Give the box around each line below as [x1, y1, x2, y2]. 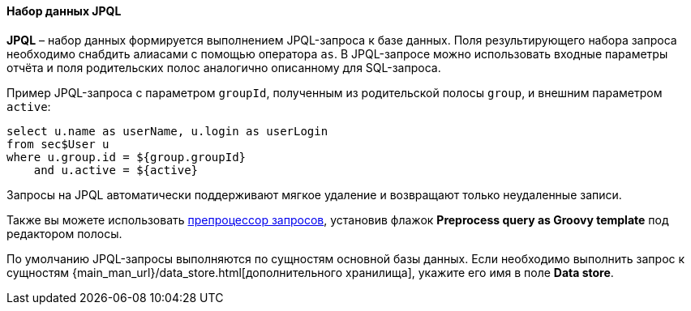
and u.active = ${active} [33, 163, 199, 177]
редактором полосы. [6, 226, 122, 241]
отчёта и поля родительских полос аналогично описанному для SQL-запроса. [6, 60, 441, 75]
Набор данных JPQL [6, 4, 122, 18]
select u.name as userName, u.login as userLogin [6, 124, 328, 138]
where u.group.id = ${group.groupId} [6, 150, 247, 164]
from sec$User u [6, 137, 109, 151]
